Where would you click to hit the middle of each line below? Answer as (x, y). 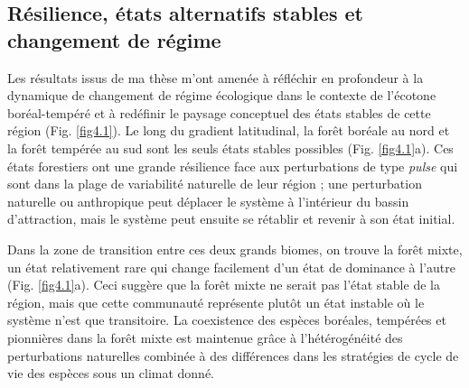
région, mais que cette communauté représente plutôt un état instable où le (216, 302)
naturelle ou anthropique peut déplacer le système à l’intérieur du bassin (208, 201)
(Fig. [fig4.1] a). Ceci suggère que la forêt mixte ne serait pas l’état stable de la (224, 285)
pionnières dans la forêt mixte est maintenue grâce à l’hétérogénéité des (205, 337)
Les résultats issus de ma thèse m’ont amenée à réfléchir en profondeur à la (216, 77)
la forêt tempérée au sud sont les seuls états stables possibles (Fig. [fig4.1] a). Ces (230, 148)
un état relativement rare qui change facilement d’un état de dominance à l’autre (231, 267)
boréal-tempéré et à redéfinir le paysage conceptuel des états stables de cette (219, 112)
